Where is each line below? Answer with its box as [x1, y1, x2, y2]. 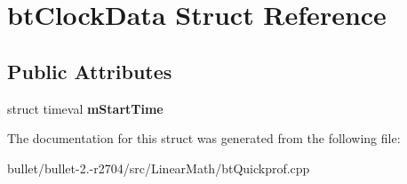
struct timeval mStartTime [7, 99, 164, 117]
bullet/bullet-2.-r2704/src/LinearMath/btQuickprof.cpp [7, 158, 310, 177]
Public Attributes [7, 57, 172, 84]
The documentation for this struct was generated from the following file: [7, 129, 401, 148]
